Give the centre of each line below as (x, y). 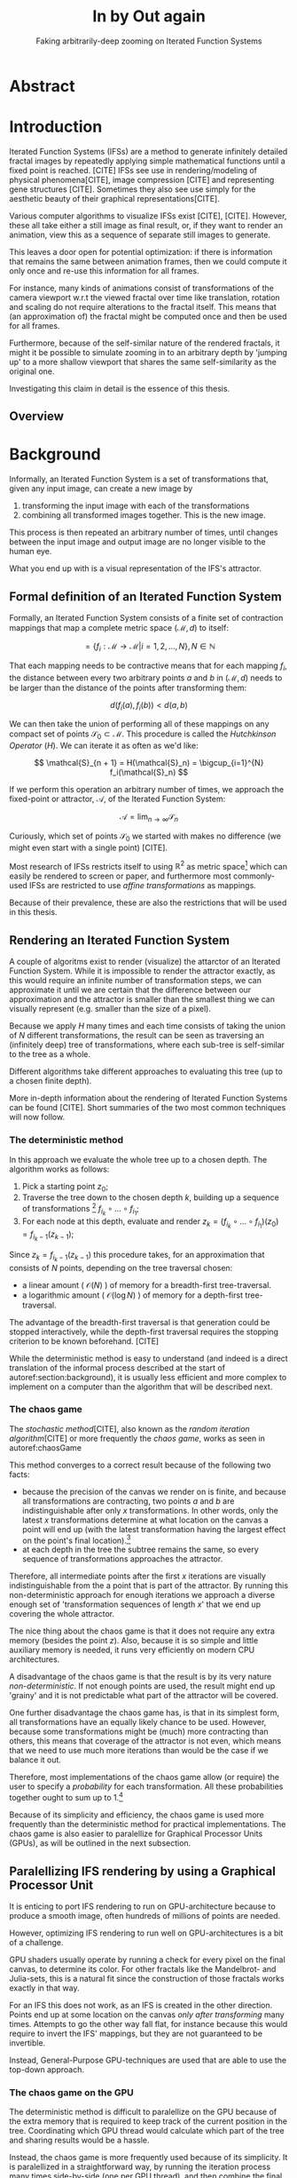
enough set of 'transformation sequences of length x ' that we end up (135, 1604)
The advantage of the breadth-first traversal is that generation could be (140, 1322)
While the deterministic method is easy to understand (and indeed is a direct (148, 1358)
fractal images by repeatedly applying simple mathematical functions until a (147, 161)
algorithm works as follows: (59, 1169)
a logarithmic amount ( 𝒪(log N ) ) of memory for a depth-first (133, 1295)
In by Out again (149, 16)
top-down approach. (47, 2069)
